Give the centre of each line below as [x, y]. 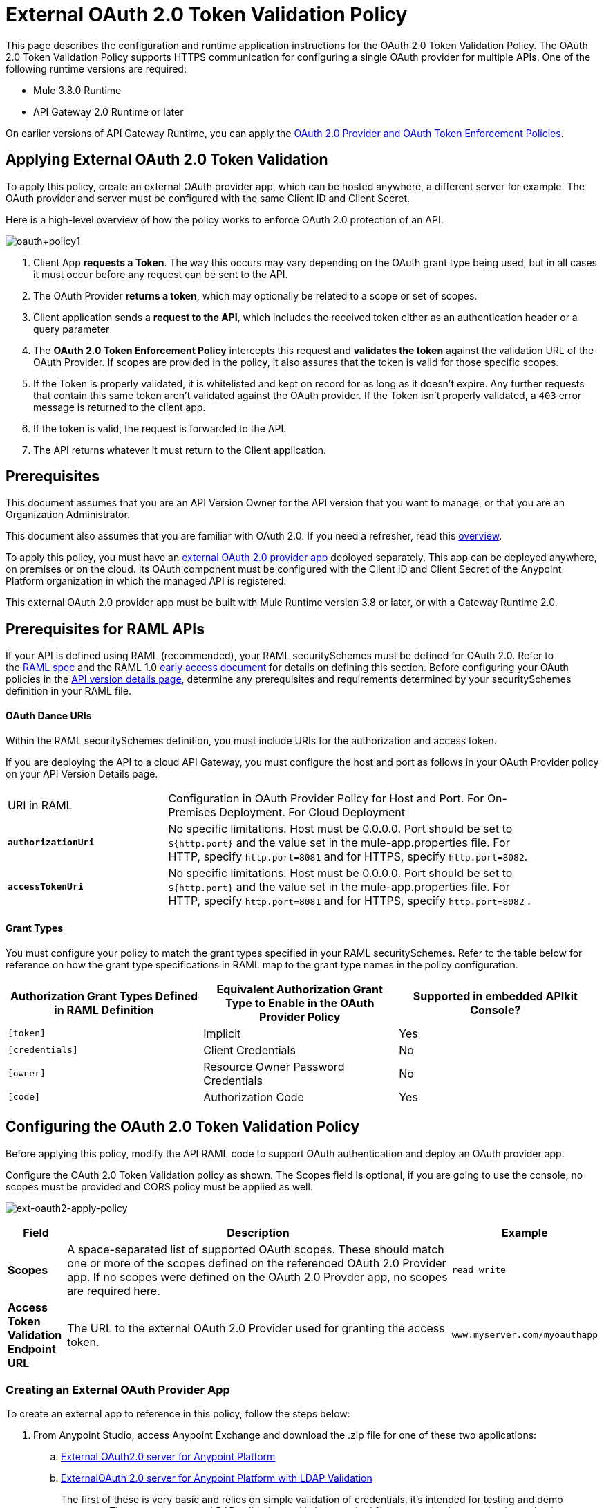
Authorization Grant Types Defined [104, 996]
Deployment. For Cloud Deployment [312, 812]
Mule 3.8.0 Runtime [77, 90]
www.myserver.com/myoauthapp [525, 1335]
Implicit [222, 1033]
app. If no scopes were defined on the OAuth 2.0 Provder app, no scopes [257, 1277]
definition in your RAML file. [68, 691]
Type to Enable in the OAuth [300, 1003]
